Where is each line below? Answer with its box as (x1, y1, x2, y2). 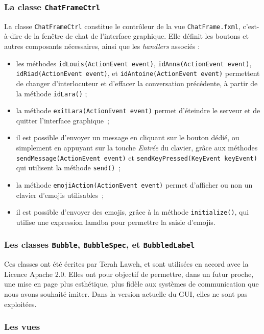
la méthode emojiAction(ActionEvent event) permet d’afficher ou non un (16, 179, 253, 190)
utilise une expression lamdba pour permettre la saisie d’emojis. (16, 216, 215, 227)
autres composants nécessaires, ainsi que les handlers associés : (4, 41, 200, 52)
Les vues (4, 320, 40, 333)
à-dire (4, 31, 22, 41)
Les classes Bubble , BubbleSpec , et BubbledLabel (4, 238, 195, 251)
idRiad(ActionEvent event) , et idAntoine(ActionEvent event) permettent (16, 68, 260, 79)
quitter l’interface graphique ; (16, 115, 109, 125)
